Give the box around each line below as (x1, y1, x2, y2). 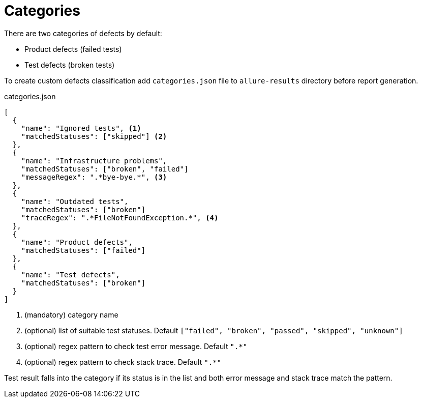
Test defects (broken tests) (24, 60, 115, 69)
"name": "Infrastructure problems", (21, 156, 167, 165)
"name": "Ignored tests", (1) (21, 124, 141, 132)
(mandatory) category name (24, 310, 118, 319)
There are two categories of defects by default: (4, 28, 162, 38)
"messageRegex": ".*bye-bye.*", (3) (21, 173, 167, 181)
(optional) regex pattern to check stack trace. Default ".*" (24, 357, 221, 366)
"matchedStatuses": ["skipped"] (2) (21, 132, 167, 140)
